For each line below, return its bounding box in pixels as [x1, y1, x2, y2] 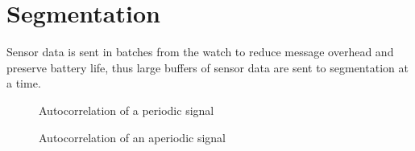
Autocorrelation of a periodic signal [39, 101, 214, 118]
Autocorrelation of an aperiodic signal [39, 129, 226, 145]
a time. [6, 75, 41, 92]
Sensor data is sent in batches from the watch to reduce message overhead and [6, 43, 394, 60]
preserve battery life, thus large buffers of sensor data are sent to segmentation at [6, 59, 409, 75]
